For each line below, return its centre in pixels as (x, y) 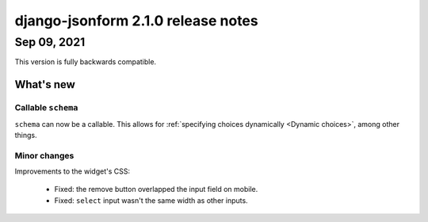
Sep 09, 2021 (50, 42)
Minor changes (44, 155)
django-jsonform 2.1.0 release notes (136, 21)
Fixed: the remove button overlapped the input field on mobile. (156, 189)
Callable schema (46, 108)
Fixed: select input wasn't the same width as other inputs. (151, 200)
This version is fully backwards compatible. (86, 62)
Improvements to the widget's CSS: (73, 171)
